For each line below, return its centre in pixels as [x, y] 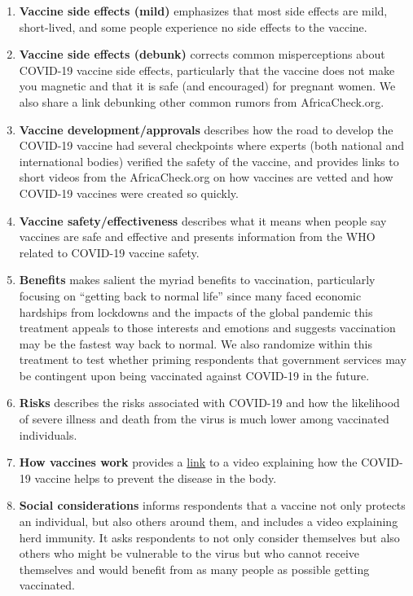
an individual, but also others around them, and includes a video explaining [209, 521]
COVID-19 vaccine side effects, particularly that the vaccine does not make [207, 70]
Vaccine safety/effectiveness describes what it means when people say [203, 220]
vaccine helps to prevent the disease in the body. [156, 478]
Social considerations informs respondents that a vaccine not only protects [212, 505]
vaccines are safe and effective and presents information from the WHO [197, 237]
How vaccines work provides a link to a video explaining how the [188, 462]
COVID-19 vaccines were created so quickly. [129, 193]
